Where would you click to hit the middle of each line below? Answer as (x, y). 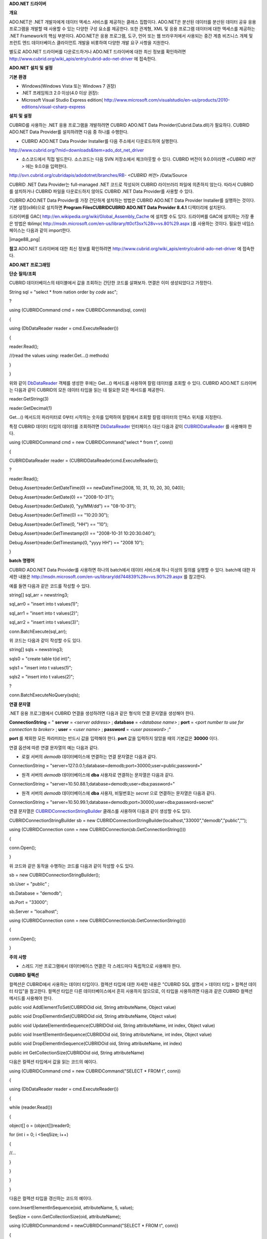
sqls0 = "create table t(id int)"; (40, 659)
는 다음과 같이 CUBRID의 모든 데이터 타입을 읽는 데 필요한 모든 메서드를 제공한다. (87, 390)
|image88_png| (25, 239)
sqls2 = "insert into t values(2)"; (42, 677)
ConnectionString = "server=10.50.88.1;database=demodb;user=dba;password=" (92, 784)
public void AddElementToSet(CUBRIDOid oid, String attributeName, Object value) (93, 1007)
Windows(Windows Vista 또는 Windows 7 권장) (69, 86)
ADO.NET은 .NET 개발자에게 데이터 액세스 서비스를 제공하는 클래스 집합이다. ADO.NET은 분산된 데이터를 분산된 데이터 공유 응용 (133, 22)
